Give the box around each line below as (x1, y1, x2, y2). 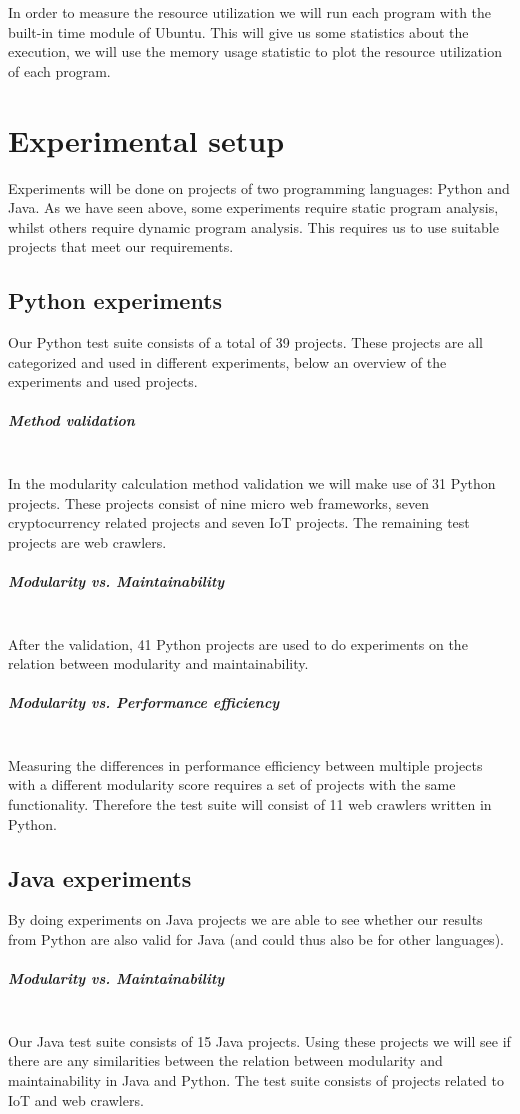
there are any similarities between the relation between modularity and (8, 1050, 443, 1071)
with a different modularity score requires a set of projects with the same (8, 774, 456, 795)
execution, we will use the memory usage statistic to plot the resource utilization (8, 41, 502, 62)
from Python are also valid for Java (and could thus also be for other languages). (8, 929, 504, 950)
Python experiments (8, 285, 223, 316)
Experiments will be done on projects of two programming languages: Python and (8, 177, 510, 198)
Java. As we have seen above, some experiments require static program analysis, (8, 197, 499, 218)
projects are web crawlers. (8, 531, 167, 552)
